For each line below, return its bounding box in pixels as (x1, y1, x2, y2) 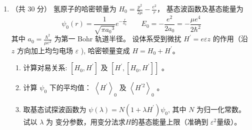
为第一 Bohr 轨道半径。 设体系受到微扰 (54, 33, 181, 44)
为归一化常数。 (196, 104, 246, 114)
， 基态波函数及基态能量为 (157, 3, 243, 13)
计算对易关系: (23, 62, 67, 73)
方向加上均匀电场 (16, 45, 73, 55)
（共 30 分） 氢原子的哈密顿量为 (11, 3, 116, 13)
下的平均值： (49, 82, 91, 93)
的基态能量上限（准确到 (131, 116, 208, 127)
